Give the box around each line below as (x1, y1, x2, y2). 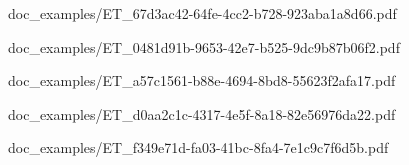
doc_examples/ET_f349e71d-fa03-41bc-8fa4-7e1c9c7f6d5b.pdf (8, 137, 389, 158)
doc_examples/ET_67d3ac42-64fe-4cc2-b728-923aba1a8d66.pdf (8, 3, 397, 23)
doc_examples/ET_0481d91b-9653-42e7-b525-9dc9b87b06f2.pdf (8, 36, 400, 57)
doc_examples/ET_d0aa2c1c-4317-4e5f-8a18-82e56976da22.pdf (8, 103, 396, 124)
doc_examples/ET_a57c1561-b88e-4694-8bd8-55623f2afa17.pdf (8, 70, 396, 91)
